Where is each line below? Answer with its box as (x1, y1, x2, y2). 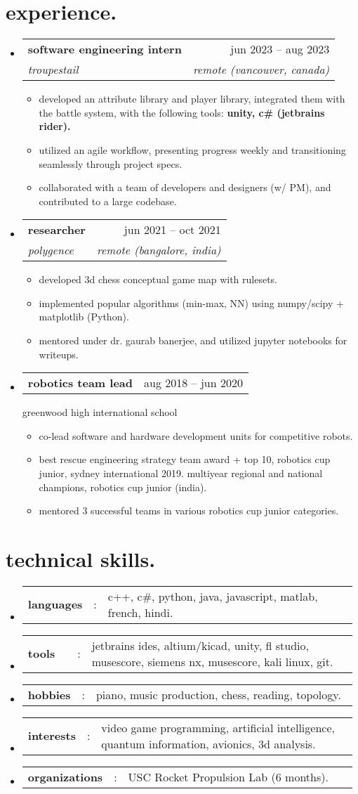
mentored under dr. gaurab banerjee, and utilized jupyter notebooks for (39, 333, 347, 348)
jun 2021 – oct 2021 (124, 221, 221, 238)
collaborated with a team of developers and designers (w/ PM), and (39, 180, 331, 195)
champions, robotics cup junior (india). (39, 479, 207, 494)
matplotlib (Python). (39, 309, 129, 324)
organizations (27, 768, 103, 785)
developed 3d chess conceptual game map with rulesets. (39, 272, 278, 287)
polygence (27, 242, 74, 259)
